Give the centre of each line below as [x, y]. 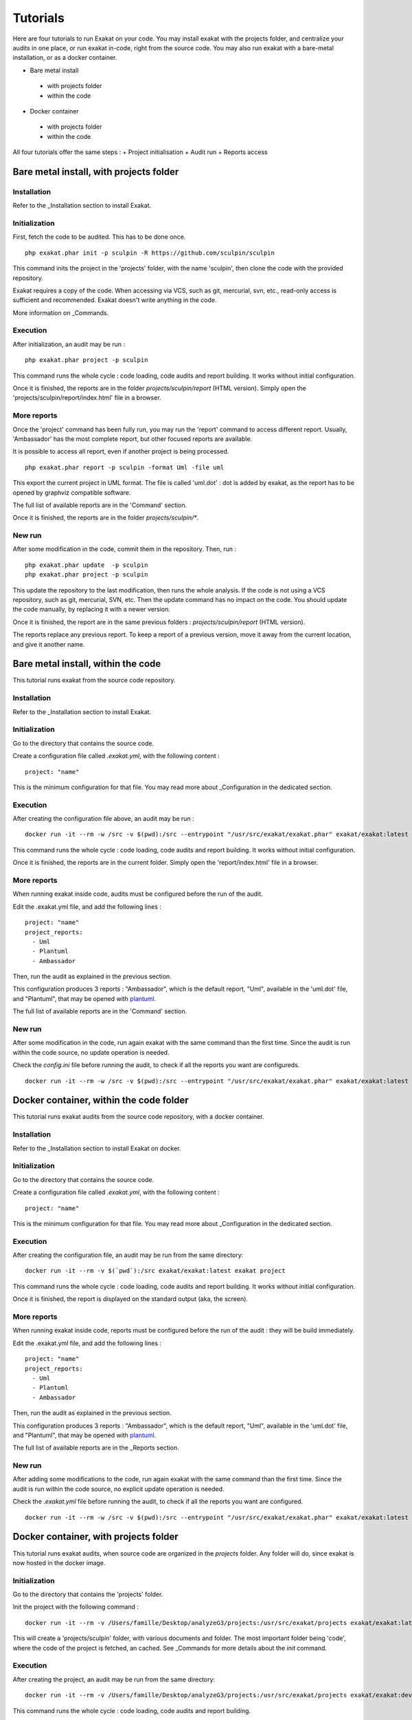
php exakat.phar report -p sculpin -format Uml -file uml [125, 467]
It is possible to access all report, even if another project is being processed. [121, 451]
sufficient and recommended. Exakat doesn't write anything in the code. [115, 300]
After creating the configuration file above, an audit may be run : [104, 819]
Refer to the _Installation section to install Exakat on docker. [97, 1148]
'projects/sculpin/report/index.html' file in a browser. [87, 398]
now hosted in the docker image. [59, 1562]
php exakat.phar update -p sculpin [87, 565]
